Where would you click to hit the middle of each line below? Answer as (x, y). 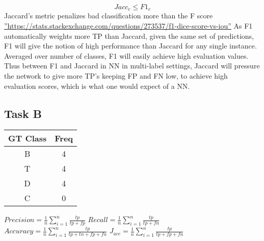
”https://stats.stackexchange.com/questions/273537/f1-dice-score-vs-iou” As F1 (128, 26)
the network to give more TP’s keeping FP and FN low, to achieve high (116, 76)
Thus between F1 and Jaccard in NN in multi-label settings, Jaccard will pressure (132, 66)
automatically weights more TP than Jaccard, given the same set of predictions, (129, 35)
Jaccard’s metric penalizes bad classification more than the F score (109, 16)
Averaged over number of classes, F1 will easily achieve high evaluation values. (126, 55)
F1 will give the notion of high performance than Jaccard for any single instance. (130, 46)
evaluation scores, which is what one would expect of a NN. (97, 86)
